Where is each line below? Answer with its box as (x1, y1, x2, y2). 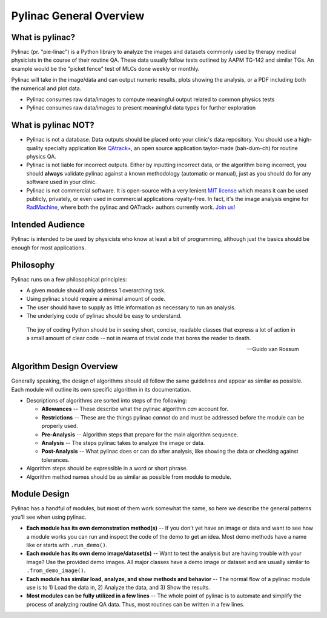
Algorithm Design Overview (11, 361, 118, 372)
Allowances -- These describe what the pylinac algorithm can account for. (41, 406, 228, 413)
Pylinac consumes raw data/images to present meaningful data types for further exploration (26, 104, 256, 111)
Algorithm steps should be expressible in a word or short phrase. (26, 465, 188, 472)
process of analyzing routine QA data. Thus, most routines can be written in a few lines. (26, 600, 245, 608)
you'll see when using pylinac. (11, 513, 87, 521)
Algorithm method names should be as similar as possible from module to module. (26, 473, 232, 481)
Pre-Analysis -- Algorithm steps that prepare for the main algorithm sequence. (41, 430, 239, 438)
